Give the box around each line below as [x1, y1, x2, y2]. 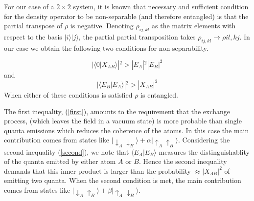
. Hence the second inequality [139, 156, 227, 166]
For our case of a [4, 1, 54, 11]
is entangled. [140, 89, 178, 100]
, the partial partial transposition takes [78, 31, 196, 41]
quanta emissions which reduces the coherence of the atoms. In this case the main [4, 125, 249, 135]
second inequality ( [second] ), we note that [4, 146, 129, 157]
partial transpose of [4, 20, 63, 31]
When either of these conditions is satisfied [4, 89, 133, 100]
